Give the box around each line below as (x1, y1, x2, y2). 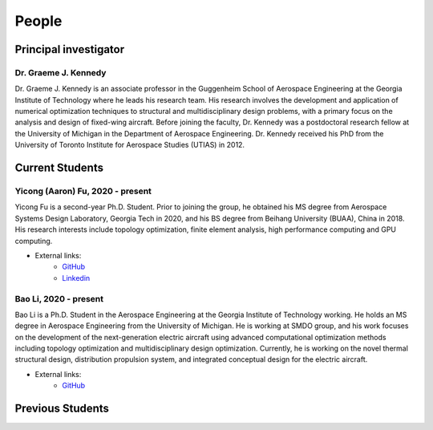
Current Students (14, 161, 104, 175)
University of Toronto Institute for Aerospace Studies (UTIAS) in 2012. (14, 140, 245, 150)
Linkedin (62, 273, 91, 282)
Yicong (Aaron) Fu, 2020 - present (14, 185, 152, 197)
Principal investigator (14, 43, 125, 56)
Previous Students (14, 402, 110, 416)
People (14, 12, 63, 30)
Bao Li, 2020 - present (14, 293, 104, 304)
